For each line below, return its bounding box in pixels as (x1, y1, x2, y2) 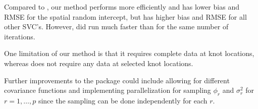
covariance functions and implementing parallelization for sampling (4, 85, 211, 95)
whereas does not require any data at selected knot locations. (4, 58, 193, 68)
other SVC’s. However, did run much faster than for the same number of (4, 21, 229, 32)
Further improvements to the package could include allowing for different (4, 75, 230, 85)
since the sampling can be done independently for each (38, 95, 208, 105)
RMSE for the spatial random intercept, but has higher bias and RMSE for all (4, 11, 247, 22)
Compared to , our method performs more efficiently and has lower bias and (4, 2, 239, 12)
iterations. (4, 31, 35, 41)
